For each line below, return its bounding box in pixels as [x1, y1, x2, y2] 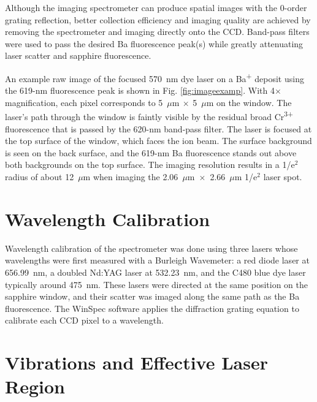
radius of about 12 [5, 170, 74, 183]
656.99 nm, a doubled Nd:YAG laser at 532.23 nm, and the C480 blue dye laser [5, 265, 306, 278]
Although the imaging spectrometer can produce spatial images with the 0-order [5, 1, 307, 13]
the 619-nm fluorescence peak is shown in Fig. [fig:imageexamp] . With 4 [5, 84, 275, 97]
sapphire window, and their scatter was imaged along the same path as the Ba [5, 290, 300, 303]
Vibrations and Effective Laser [5, 350, 268, 375]
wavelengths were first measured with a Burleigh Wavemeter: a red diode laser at [5, 254, 310, 267]
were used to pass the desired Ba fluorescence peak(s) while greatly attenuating [5, 37, 304, 50]
